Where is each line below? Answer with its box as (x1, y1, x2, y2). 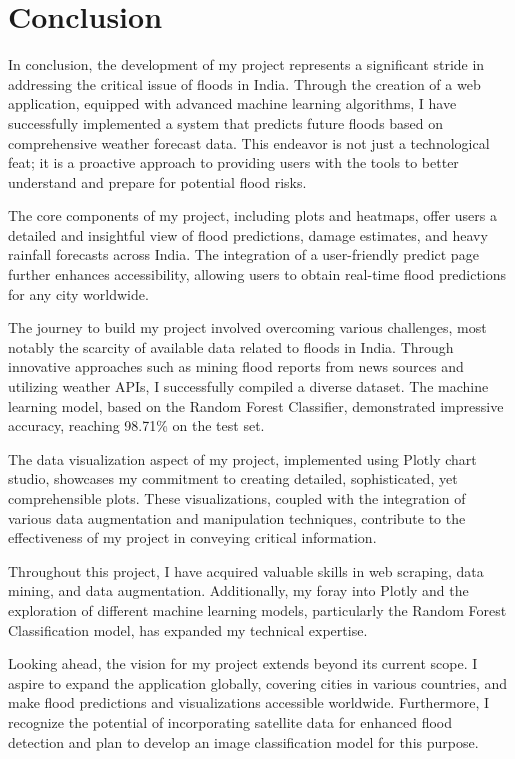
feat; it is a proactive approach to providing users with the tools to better (8, 152, 459, 173)
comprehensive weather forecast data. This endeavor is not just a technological (8, 132, 490, 153)
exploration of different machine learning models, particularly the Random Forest (8, 599, 507, 620)
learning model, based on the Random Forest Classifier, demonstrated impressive (8, 395, 504, 416)
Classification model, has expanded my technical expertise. (8, 619, 368, 640)
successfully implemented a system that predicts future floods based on (8, 112, 444, 133)
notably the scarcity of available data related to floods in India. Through (8, 336, 454, 357)
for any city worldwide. (8, 283, 149, 304)
